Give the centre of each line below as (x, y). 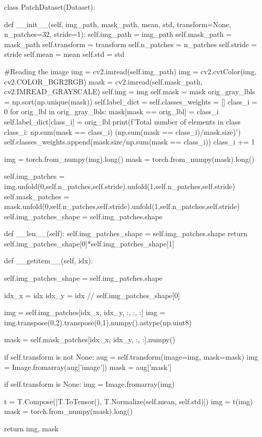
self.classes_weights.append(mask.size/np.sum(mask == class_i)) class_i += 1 (130, 142)
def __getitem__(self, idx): (49, 261)
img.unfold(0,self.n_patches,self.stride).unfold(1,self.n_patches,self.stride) (120, 186)
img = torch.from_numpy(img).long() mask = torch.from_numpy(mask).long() (129, 159)
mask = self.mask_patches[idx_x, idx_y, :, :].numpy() (90, 339)
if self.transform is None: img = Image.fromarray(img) (89, 384)
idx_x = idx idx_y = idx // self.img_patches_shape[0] (92, 295)
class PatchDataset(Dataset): (50, 7)
